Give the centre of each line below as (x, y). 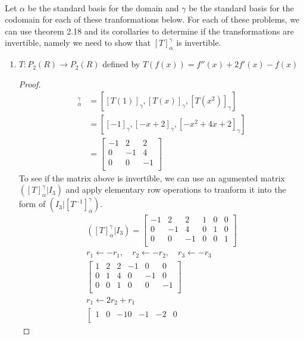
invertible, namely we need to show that (78, 43)
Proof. (30, 84)
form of (32, 204)
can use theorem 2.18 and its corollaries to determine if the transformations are (149, 31)
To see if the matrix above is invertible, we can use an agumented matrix (152, 178)
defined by (121, 64)
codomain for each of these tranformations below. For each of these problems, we (152, 19)
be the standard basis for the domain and (103, 7)
